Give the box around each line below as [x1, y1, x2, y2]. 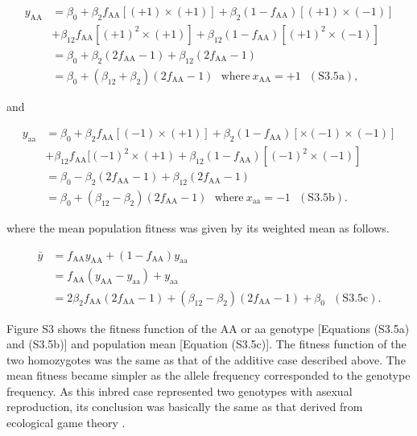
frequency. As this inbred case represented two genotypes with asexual [6, 382, 353, 399]
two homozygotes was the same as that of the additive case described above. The [6, 351, 406, 368]
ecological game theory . [6, 414, 126, 431]
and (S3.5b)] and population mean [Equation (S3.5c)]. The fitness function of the [6, 335, 407, 352]
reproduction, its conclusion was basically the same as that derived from [6, 398, 363, 415]
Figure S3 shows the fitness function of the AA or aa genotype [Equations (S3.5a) [6, 319, 410, 336]
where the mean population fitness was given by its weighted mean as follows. [6, 220, 390, 237]
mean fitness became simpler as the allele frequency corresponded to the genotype [6, 367, 411, 384]
